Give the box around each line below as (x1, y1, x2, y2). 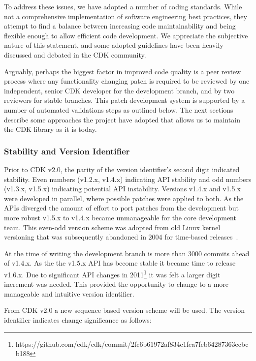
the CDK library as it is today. (4, 124, 97, 134)
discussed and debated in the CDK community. (4, 49, 146, 60)
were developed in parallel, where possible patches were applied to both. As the (4, 193, 244, 203)
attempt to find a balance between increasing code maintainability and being (4, 21, 236, 31)
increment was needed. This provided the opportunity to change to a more (4, 279, 229, 289)
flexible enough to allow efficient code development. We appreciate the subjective (4, 30, 248, 40)
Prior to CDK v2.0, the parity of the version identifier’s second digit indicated (4, 164, 240, 174)
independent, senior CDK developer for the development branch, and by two (4, 85, 235, 95)
